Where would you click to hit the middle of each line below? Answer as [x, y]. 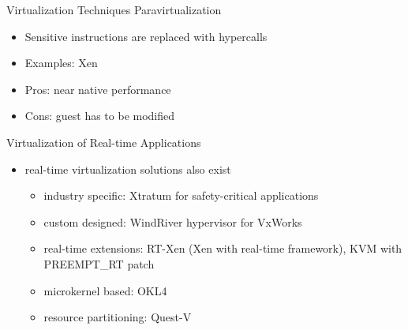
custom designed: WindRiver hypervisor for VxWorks [173, 221]
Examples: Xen [61, 63]
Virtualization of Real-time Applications [104, 142]
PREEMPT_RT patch [99, 263]
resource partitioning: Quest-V [118, 317]
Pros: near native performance [98, 89]
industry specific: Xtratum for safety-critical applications [181, 195]
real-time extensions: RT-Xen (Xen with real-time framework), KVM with [223, 248]
